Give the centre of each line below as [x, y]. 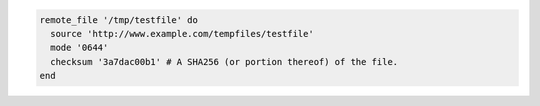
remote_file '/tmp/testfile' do [119, 19]
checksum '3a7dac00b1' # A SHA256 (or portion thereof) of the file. [224, 61]
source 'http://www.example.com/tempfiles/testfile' [182, 33]
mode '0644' [79, 48]
